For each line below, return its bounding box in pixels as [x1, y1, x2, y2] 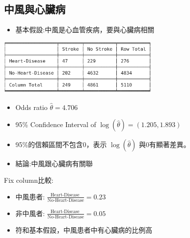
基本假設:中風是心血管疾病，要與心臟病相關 [15, 24, 154, 35]
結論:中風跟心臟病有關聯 [15, 158, 93, 169]
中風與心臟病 [4, 1, 65, 17]
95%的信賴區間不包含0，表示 [15, 139, 107, 150]
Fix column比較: [4, 175, 54, 185]
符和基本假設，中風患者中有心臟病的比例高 [15, 225, 152, 235]
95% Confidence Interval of [15, 119, 96, 130]
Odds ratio [15, 102, 48, 112]
